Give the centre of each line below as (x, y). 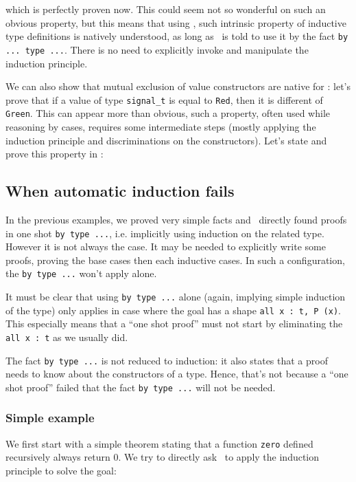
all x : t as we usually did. (67, 337)
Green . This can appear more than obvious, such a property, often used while (168, 113)
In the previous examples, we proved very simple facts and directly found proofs (176, 219)
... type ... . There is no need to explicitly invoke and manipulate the (157, 49)
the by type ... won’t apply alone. (81, 273)
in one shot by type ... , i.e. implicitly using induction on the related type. (165, 233)
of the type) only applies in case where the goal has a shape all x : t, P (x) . (173, 310)
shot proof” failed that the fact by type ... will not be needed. (141, 387)
